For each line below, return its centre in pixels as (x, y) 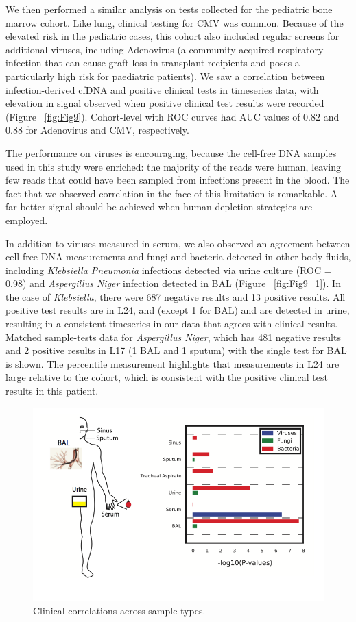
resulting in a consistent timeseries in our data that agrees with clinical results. (172, 324)
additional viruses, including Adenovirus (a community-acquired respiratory (165, 49)
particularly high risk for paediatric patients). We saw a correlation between (165, 76)
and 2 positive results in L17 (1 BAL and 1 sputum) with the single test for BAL (176, 350)
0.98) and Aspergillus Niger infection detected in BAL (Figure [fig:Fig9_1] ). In (173, 283)
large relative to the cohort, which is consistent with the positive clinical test (167, 377)
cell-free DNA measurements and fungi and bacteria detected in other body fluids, (178, 257)
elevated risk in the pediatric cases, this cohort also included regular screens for (173, 36)
